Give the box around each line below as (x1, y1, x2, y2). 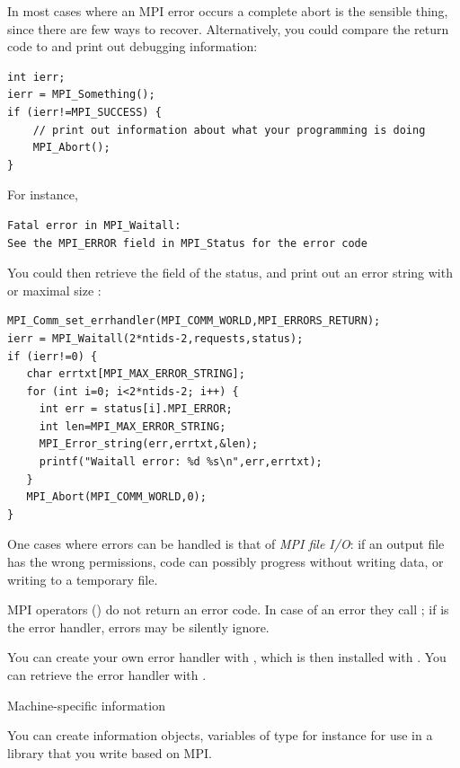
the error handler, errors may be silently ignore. (7, 617, 270, 636)
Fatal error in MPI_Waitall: (7, 218, 181, 232)
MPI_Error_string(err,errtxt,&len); (39, 437, 259, 451)
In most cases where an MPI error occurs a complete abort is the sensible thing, (7, 2, 448, 20)
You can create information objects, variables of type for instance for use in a (7, 726, 433, 745)
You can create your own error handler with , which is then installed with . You (7, 648, 447, 666)
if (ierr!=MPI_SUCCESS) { (7, 105, 162, 119)
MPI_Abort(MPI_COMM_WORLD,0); (26, 490, 207, 504)
